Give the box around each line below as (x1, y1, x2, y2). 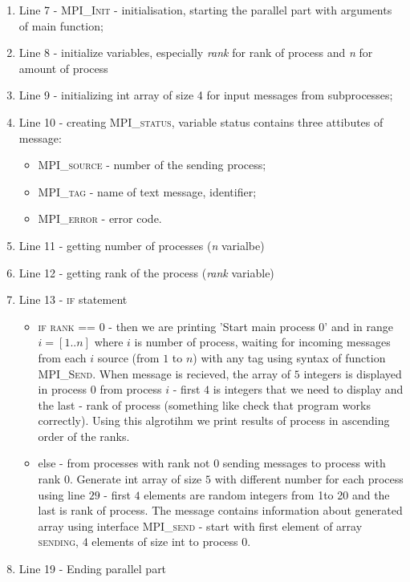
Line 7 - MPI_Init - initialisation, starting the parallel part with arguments (18, 2, 392, 18)
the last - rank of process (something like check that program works (38, 396, 371, 413)
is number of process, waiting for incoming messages (134, 333, 391, 350)
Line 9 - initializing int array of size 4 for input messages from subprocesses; (18, 87, 393, 103)
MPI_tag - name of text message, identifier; (38, 183, 257, 200)
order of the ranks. (38, 427, 130, 444)
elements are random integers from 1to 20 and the (144, 486, 390, 503)
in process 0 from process (38, 381, 162, 398)
